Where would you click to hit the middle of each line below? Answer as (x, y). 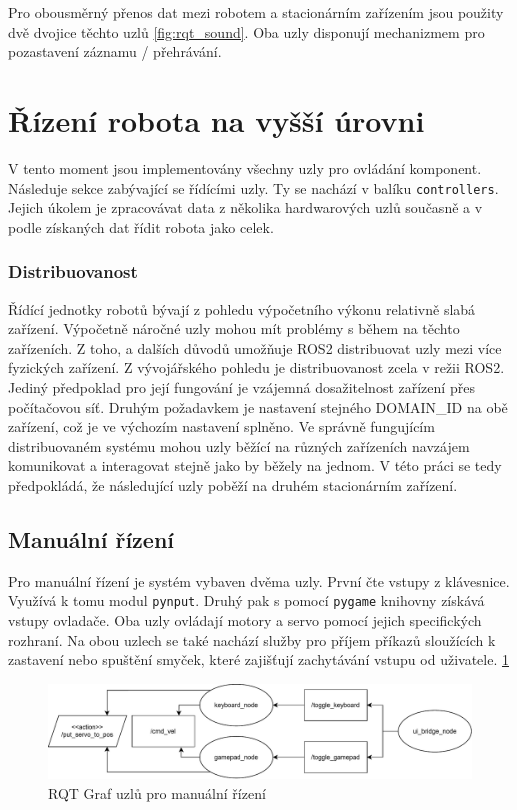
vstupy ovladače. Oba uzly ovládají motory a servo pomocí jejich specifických (245, 619)
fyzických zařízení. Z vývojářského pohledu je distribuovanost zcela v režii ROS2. (256, 367)
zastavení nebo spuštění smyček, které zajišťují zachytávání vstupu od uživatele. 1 (258, 659)
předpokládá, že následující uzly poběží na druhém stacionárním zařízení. (233, 484)
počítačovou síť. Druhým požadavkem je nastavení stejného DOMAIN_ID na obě (258, 406)
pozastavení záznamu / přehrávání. (115, 51)
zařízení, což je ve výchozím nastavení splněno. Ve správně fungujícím (221, 426)
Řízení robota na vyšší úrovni (216, 119)
